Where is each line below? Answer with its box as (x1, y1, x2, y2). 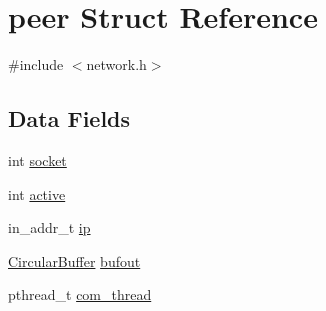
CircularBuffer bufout (8, 250, 141, 271)
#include (8, 54, 64, 75)
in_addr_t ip (8, 217, 91, 238)
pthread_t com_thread (8, 284, 152, 305)
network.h (86, 54, 147, 75)
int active (8, 183, 66, 204)
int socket (8, 149, 67, 170)
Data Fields (8, 103, 131, 134)
